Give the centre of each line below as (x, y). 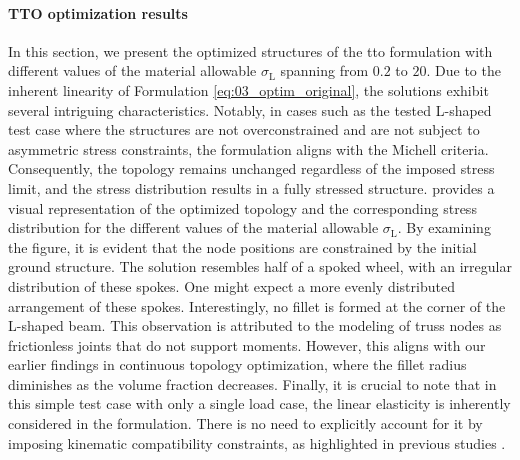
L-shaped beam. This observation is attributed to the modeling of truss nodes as (255, 325)
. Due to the (463, 70)
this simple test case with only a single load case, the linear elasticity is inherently (259, 403)
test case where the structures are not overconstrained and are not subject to (244, 129)
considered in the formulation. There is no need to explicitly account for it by (245, 423)
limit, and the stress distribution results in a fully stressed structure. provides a (251, 187)
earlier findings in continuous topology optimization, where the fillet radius (237, 364)
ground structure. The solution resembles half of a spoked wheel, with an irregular (260, 266)
